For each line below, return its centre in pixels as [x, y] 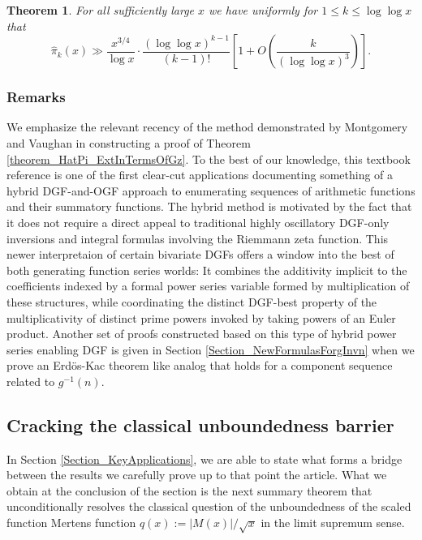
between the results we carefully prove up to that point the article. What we [197, 475]
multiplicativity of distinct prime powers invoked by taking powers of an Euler [201, 317]
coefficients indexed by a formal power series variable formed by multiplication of [208, 286]
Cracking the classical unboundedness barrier [200, 424]
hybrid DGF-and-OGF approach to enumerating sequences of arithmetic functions [211, 190]
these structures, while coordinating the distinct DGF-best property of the [192, 301]
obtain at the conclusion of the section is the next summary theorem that [189, 490]
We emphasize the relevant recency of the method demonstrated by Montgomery [207, 127]
